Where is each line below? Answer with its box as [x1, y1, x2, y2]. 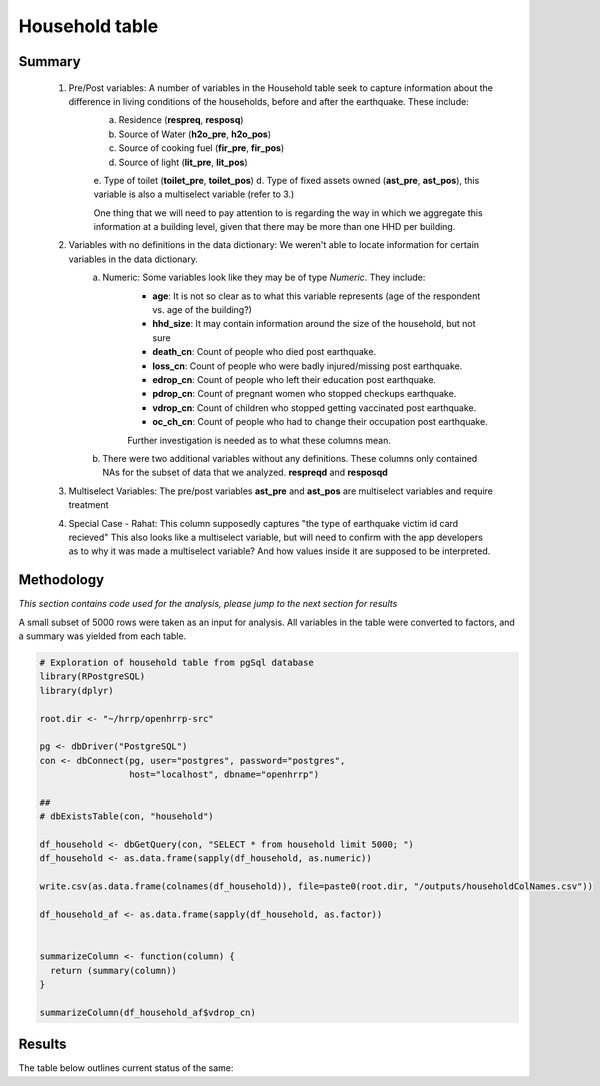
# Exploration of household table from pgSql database [39, 656, 314, 668]
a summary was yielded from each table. [18, 630, 187, 642]
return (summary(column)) [50, 965, 177, 976]
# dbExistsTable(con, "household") [39, 811, 214, 822]
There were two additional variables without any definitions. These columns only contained [102, 452, 478, 464]
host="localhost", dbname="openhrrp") [128, 769, 320, 780]
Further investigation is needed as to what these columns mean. [127, 434, 392, 446]
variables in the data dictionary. [68, 253, 199, 265]
